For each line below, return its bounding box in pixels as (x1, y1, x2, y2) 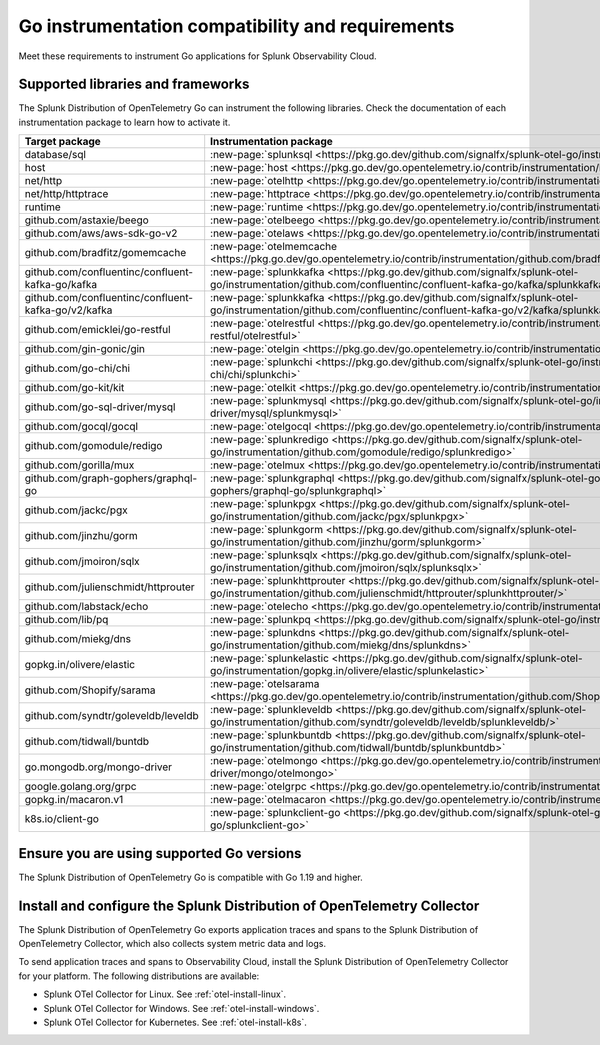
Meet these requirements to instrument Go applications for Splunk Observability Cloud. (18, 50, 377, 62)
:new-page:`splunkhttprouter (210, 574, 346, 588)
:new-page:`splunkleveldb (210, 703, 333, 717)
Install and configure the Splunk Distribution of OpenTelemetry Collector (18, 897, 480, 914)
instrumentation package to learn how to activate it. (18, 116, 231, 128)
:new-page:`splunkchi (210, 355, 313, 369)
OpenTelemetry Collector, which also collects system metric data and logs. (18, 938, 327, 950)
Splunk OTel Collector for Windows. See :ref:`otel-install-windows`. (43, 1002, 320, 1014)
